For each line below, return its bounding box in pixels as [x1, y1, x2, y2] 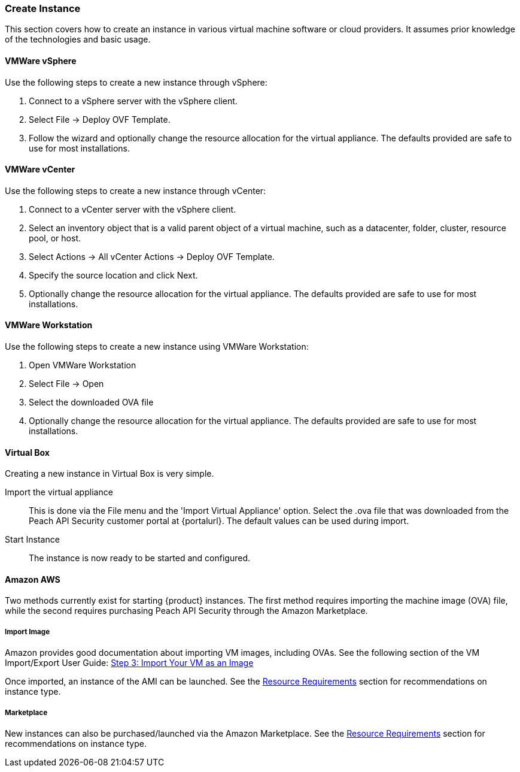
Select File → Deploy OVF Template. [29, 114, 171, 125]
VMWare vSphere [5, 55, 77, 66]
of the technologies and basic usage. [5, 34, 151, 45]
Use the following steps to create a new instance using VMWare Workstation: [5, 341, 309, 352]
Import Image [5, 627, 50, 636]
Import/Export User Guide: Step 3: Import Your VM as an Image [5, 658, 254, 668]
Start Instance [5, 534, 60, 545]
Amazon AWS [5, 574, 60, 585]
